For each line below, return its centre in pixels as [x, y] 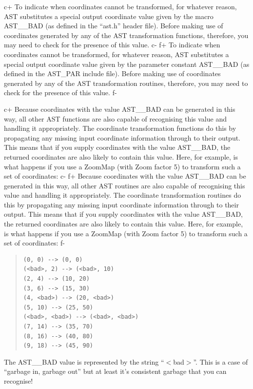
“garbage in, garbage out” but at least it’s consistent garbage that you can [115, 371]
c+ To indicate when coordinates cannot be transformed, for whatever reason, [120, 6]
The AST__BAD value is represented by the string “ [84, 361]
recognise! [19, 380]
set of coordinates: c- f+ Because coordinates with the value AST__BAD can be [125, 176]
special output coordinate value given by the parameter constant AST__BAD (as [127, 64]
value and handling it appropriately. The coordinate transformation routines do [123, 195]
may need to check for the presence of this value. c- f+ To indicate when [112, 45]
